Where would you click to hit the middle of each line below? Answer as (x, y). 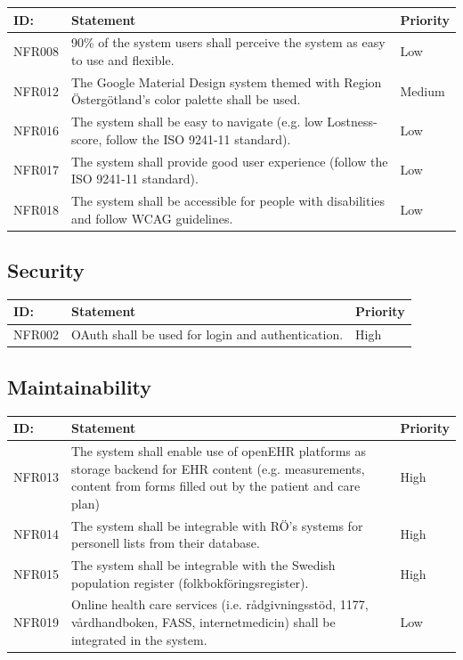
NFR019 (36, 622)
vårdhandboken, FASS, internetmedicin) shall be (203, 622)
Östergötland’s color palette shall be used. (186, 99)
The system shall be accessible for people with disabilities (228, 201)
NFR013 (36, 477)
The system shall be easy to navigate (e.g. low (197, 122)
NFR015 (36, 573)
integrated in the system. (139, 639)
